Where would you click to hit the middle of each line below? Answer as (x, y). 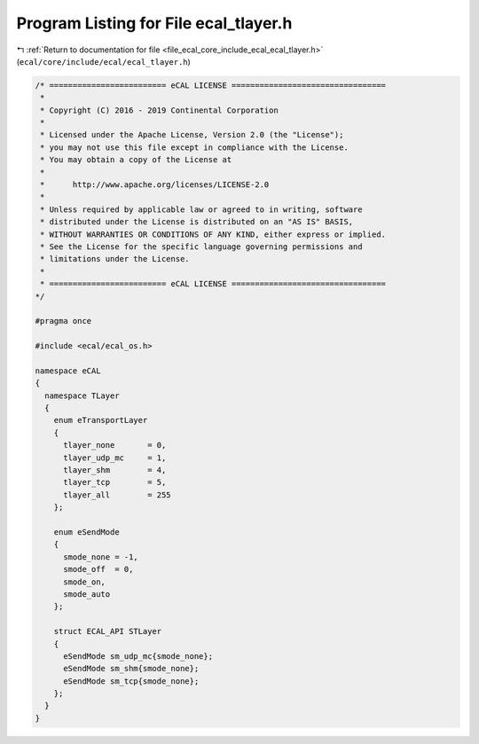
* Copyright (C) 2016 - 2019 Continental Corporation (159, 110)
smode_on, (85, 582)
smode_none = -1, (101, 557)
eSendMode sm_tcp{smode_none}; (131, 681)
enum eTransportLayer (101, 420)
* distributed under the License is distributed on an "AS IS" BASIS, (197, 222)
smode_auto (87, 594)
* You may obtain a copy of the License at (136, 160)
